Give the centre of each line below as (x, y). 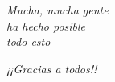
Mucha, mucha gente (57, 10)
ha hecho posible (46, 25)
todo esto (29, 41)
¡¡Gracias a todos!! (52, 68)
